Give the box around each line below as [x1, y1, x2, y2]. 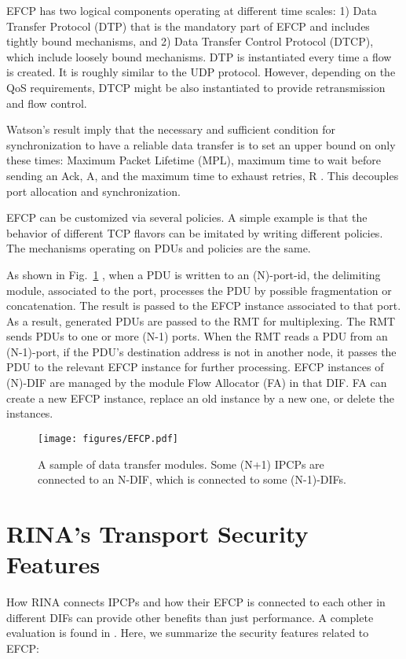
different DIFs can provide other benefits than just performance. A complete [6, 609, 374, 625]
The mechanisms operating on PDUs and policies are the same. [6, 240, 311, 256]
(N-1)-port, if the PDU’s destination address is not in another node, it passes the [6, 343, 397, 359]
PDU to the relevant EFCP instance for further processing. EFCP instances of [6, 359, 384, 375]
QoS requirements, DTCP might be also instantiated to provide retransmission [6, 79, 386, 95]
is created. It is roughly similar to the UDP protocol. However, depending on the [6, 64, 396, 80]
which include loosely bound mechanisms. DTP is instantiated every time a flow [6, 48, 392, 64]
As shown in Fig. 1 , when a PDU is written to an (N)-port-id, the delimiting [6, 266, 381, 282]
